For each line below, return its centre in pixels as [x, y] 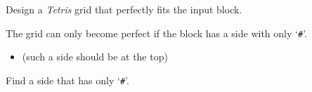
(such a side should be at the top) [95, 57]
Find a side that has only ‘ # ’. [67, 80]
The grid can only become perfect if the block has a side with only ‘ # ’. [156, 33]
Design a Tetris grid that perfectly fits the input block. [124, 9]
